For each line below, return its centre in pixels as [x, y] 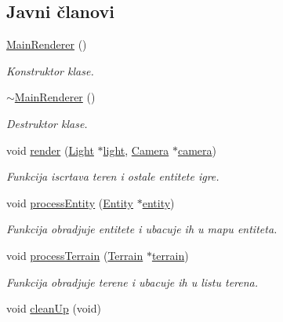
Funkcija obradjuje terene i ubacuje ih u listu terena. [132, 282]
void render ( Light [50, 150]
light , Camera [136, 150]
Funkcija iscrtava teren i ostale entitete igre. [113, 176]
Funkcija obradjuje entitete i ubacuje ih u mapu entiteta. [142, 229]
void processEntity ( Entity [70, 202]
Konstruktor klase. [50, 70]
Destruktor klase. [47, 123]
